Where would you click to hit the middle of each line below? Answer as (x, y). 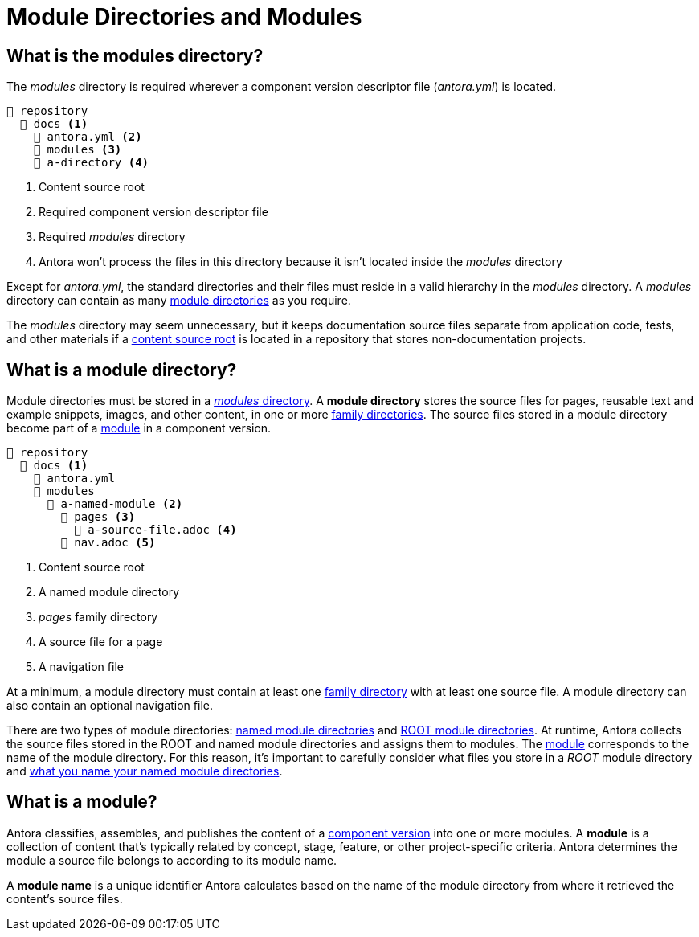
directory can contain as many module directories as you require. (179, 301)
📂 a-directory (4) (91, 163)
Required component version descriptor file (153, 212)
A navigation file (81, 667)
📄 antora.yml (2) (88, 137)
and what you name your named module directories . (145, 771)
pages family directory (98, 617)
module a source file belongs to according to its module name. (172, 860)
